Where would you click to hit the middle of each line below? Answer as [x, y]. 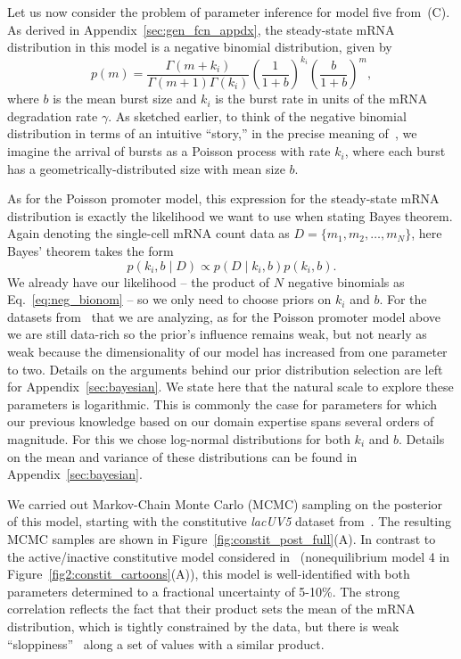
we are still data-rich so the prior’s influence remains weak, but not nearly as [217, 334]
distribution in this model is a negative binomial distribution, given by [200, 47]
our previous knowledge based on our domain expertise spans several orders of [221, 421]
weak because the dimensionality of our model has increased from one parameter [227, 351]
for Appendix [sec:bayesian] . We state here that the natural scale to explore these [230, 387]
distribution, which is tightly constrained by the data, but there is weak [203, 626]
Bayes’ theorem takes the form [91, 251]
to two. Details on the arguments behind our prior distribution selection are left [225, 369]
